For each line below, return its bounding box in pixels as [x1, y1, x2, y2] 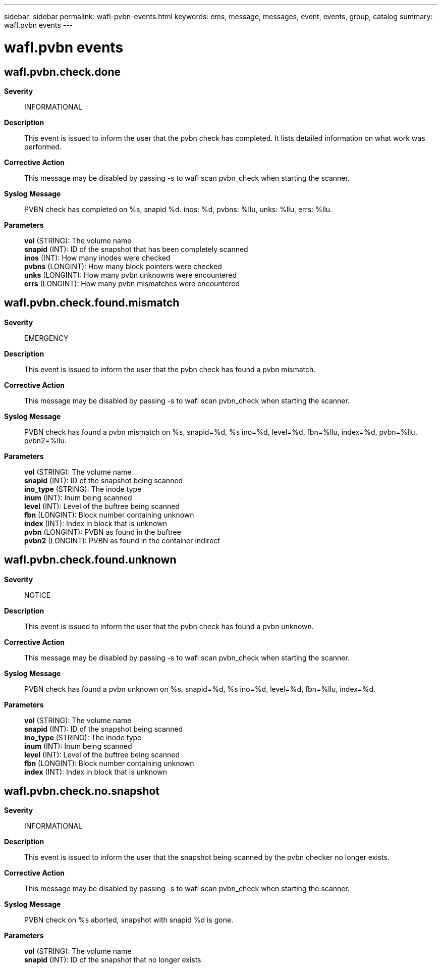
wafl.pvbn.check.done [4, 65, 121, 78]
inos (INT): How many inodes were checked [24, 253, 171, 262]
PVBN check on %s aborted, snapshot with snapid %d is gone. [24, 915, 234, 925]
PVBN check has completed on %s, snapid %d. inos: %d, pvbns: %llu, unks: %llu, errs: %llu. [24, 205, 333, 214]
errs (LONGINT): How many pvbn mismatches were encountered [24, 279, 240, 288]
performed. [24, 142, 62, 151]
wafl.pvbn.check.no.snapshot [4, 785, 160, 798]
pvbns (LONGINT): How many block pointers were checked [24, 262, 222, 271]
